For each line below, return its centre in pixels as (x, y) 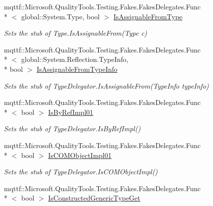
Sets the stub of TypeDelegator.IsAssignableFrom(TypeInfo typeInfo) (106, 85)
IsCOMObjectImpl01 (80, 155)
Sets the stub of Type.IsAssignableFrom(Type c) (76, 33)
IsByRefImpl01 (71, 112)
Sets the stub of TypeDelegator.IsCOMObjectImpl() (81, 172)
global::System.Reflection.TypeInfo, (75, 59)
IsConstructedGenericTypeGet (94, 198)
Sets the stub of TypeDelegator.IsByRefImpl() (72, 129)
